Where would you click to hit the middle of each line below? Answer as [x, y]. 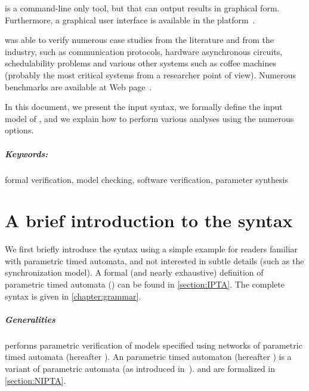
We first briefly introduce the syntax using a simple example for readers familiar [152, 249]
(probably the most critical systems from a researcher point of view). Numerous [150, 74]
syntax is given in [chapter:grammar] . [73, 296]
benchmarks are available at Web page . [78, 86]
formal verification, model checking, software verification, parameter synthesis [146, 179]
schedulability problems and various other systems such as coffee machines [140, 63]
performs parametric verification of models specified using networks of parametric [154, 345]
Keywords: [27, 153]
